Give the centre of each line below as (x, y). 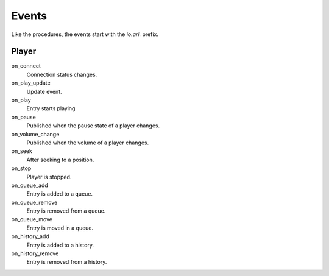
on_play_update (31, 83)
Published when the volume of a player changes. (88, 143)
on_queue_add (30, 185)
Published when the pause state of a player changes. (93, 126)
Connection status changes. (62, 74)
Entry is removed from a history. (67, 262)
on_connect (26, 66)
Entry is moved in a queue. (60, 228)
